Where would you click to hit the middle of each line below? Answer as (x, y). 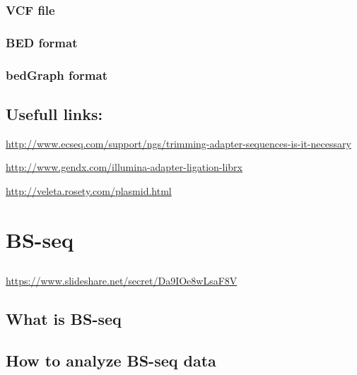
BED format (42, 42)
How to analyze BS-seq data (111, 361)
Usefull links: (54, 113)
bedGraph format (57, 75)
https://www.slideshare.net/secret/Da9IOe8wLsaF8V (122, 281)
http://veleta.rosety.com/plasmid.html (89, 190)
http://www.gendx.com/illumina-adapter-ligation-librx (124, 167)
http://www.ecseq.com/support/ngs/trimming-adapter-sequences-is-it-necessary (178, 143)
